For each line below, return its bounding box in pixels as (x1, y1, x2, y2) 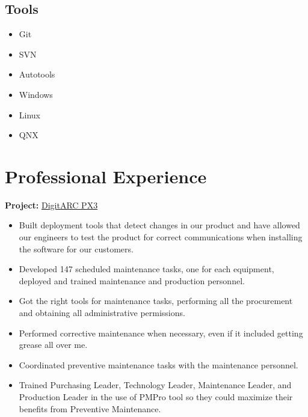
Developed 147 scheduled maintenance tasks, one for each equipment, (19, 263, 274, 275)
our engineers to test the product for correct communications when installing (19, 231, 303, 243)
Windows (19, 88, 53, 100)
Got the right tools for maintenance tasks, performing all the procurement (19, 294, 293, 307)
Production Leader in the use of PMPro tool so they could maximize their (19, 391, 293, 403)
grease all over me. (19, 338, 88, 351)
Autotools (19, 68, 55, 81)
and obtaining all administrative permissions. (19, 306, 185, 319)
